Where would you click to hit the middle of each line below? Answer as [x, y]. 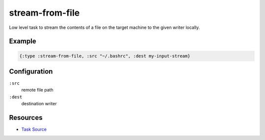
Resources [26, 118]
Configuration [31, 71]
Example [23, 41]
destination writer [39, 104]
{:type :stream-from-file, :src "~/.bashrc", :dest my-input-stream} [105, 56]
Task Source [34, 129]
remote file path [37, 90]
